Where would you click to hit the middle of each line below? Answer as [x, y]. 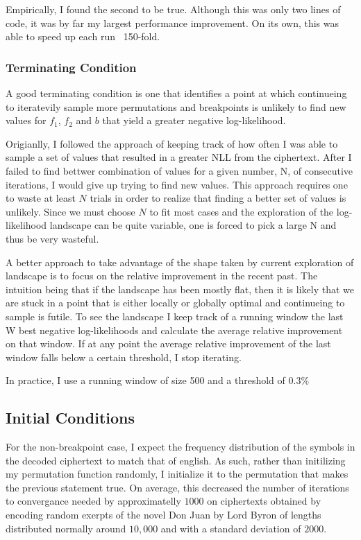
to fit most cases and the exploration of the [242, 211]
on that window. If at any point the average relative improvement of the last [168, 343]
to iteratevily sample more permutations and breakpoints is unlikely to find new [176, 106]
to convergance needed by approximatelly [93, 501]
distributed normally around [66, 528]
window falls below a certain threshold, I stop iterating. [124, 357]
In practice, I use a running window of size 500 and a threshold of [145, 380]
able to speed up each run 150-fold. [83, 36]
